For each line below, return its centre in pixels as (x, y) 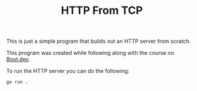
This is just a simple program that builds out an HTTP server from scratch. (98, 41)
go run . (17, 82)
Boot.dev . (18, 59)
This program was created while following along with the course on (90, 53)
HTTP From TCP (102, 11)
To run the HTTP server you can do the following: (68, 71)
